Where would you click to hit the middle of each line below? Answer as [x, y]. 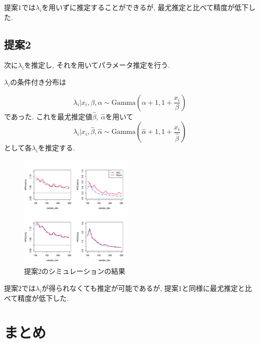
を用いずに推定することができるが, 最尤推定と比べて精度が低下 [145, 7]
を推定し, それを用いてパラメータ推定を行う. [97, 65]
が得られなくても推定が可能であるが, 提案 [110, 288]
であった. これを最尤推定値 [48, 116]
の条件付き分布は [38, 81]
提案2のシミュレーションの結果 [75, 271]
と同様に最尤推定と [213, 288]
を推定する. [56, 148]
